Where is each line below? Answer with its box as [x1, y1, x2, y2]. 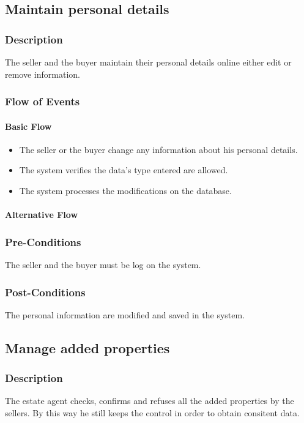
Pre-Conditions [5, 234, 81, 249]
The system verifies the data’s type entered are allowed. [19, 163, 228, 176]
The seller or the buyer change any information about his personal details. [19, 143, 298, 155]
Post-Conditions [5, 284, 86, 299]
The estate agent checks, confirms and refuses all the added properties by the [5, 394, 294, 407]
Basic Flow [5, 119, 52, 132]
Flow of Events [5, 94, 80, 109]
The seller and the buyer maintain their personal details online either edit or [5, 56, 292, 68]
